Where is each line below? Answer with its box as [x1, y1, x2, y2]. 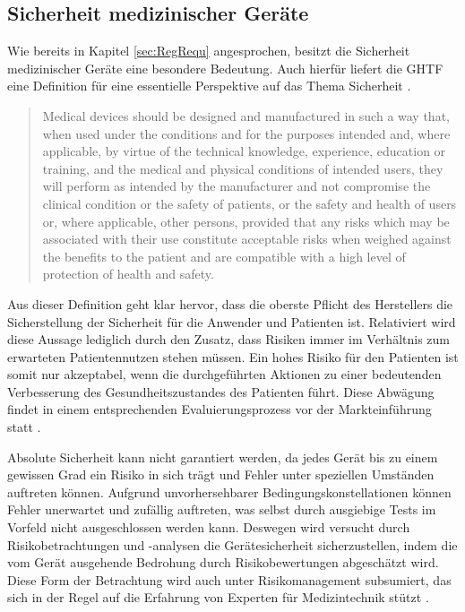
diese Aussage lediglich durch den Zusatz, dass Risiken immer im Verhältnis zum [7, 330, 450, 349]
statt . [7, 418, 41, 436]
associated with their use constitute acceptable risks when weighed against [42, 229, 452, 248]
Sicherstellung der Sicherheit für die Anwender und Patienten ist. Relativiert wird [7, 312, 456, 331]
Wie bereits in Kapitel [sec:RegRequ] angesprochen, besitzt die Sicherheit [7, 41, 410, 60]
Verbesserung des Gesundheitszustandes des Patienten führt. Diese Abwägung [7, 382, 435, 401]
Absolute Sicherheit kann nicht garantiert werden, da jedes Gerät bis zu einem [7, 447, 438, 466]
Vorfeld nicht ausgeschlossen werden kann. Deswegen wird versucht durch [7, 518, 410, 537]
